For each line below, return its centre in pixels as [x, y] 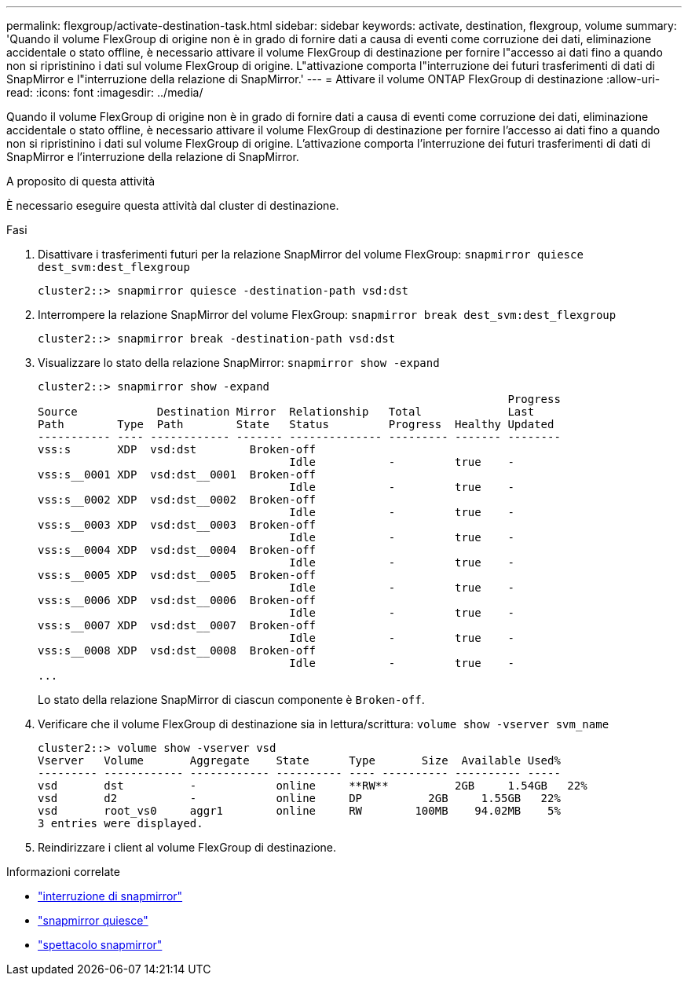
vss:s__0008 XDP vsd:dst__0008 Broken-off [177, 650]
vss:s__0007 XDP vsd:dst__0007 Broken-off [177, 625]
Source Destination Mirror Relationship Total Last [286, 412]
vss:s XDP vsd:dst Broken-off [177, 449]
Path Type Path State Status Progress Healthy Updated [296, 424]
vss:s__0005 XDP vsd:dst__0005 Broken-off [177, 575]
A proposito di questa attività [81, 181]
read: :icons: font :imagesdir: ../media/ [105, 92]
